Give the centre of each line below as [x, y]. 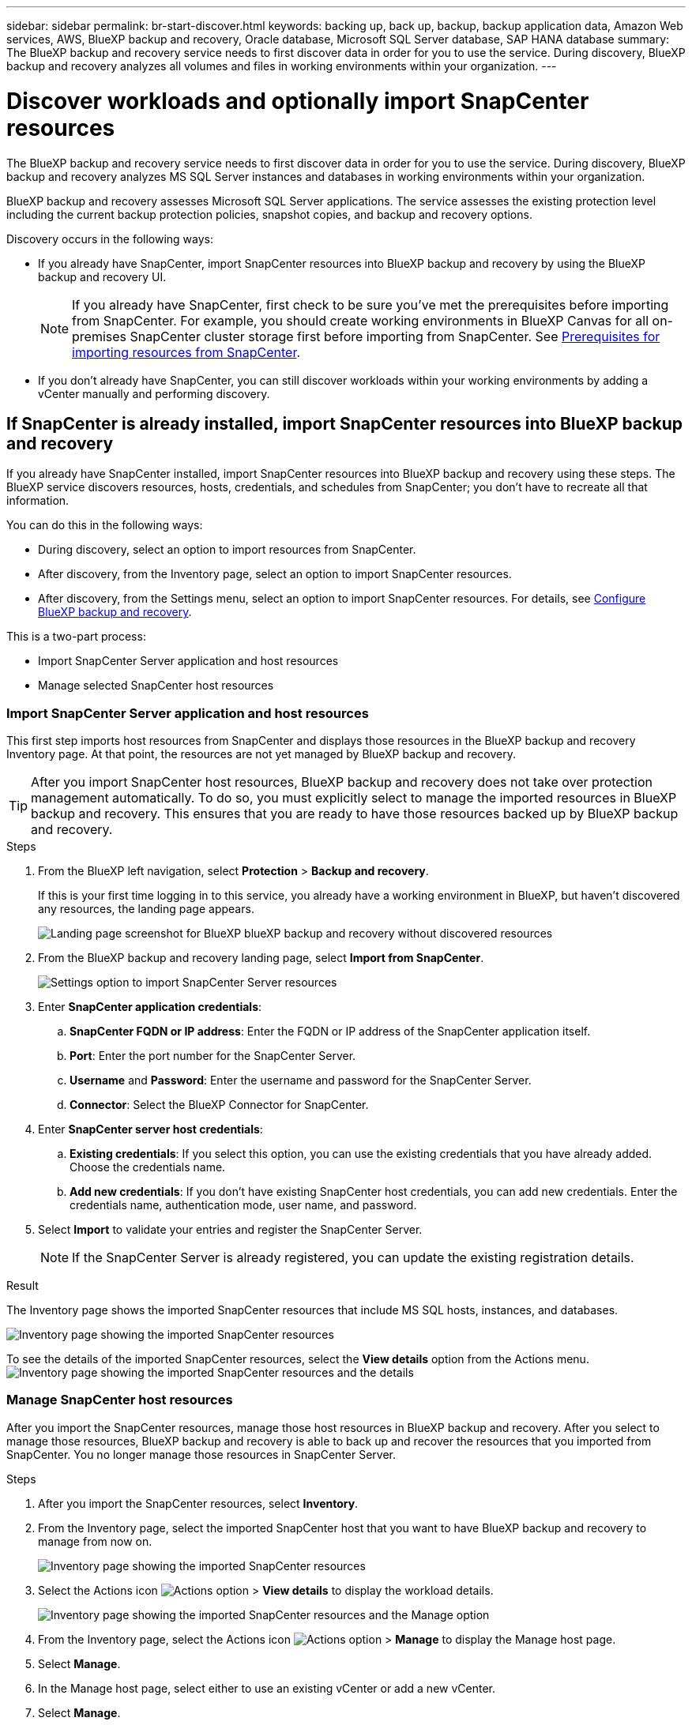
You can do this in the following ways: [105, 525]
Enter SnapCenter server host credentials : [150, 1129]
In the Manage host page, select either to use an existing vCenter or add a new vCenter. [267, 1688]
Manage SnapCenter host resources [120, 1400]
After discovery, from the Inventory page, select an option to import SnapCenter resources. [275, 574]
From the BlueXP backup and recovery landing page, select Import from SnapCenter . [261, 958]
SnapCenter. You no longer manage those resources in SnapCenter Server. [201, 1454]
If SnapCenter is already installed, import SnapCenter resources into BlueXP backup [345, 423]
